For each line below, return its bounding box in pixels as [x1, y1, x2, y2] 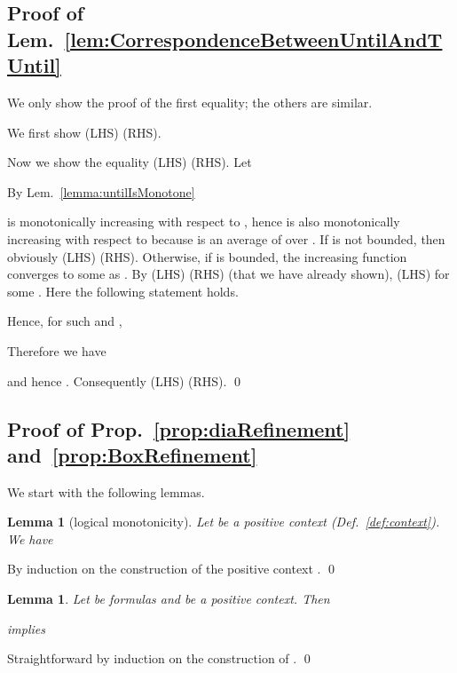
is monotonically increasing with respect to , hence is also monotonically [7, 212, 400, 231]
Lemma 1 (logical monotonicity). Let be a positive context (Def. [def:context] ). [7, 512, 440, 531]
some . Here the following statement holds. [7, 281, 239, 300]
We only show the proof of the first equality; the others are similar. [7, 92, 373, 111]
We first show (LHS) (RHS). [7, 123, 162, 141]
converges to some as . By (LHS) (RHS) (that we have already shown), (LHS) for [7, 265, 450, 283]
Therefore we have [7, 341, 106, 360]
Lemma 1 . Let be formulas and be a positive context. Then [7, 590, 330, 608]
